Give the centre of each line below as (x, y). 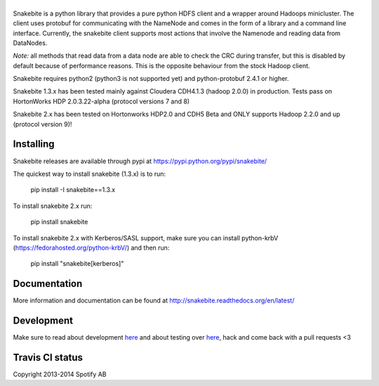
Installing (34, 144)
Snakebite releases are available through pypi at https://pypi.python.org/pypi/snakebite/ (140, 161)
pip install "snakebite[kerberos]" (77, 264)
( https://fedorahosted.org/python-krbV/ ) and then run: (91, 247)
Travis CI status (48, 358)
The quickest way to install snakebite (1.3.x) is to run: (89, 174)
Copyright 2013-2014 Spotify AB (60, 374)
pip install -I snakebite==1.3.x (73, 190)
